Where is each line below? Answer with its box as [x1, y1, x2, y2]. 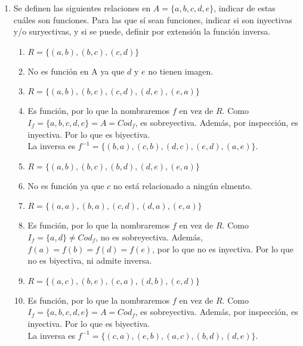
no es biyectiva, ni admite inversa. [27, 254, 152, 267]
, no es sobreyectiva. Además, [95, 230, 203, 243]
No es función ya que [27, 179, 104, 191]
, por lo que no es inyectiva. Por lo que [152, 242, 293, 255]
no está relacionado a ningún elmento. [113, 179, 252, 191]
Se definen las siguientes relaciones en [13, 2, 151, 14]
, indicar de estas [214, 2, 276, 14]
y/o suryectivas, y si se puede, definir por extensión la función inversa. [13, 25, 271, 38]
